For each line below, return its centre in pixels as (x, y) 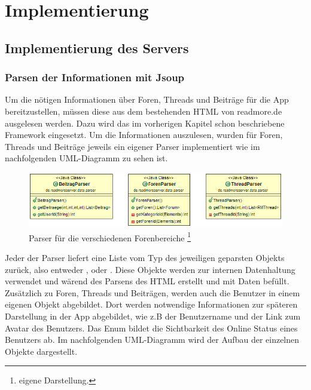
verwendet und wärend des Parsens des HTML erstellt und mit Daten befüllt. (147, 281)
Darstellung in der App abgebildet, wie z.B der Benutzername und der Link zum (153, 316)
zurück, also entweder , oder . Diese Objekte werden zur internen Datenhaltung (150, 269)
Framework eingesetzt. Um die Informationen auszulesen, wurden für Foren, (144, 135)
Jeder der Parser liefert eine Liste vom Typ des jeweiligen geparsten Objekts (145, 258)
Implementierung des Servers (97, 47)
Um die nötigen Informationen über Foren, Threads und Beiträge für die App (147, 99)
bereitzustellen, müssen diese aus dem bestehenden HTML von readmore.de (144, 111)
